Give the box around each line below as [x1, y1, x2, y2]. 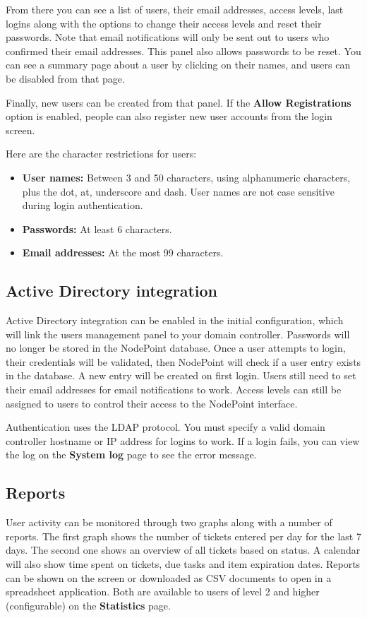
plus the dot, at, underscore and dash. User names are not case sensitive [22, 184, 335, 198]
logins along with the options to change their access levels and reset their [6, 16, 322, 30]
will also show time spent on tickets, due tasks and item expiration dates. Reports [6, 557, 361, 571]
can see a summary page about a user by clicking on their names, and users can [6, 57, 351, 72]
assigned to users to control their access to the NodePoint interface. [6, 396, 298, 410]
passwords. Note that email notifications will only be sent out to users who [6, 30, 330, 44]
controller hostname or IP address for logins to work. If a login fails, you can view [6, 433, 360, 448]
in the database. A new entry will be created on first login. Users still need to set [6, 368, 356, 383]
